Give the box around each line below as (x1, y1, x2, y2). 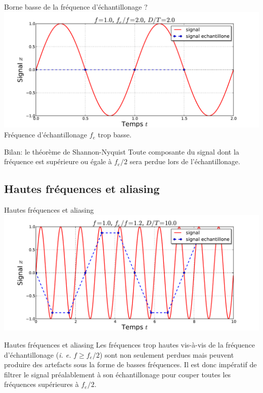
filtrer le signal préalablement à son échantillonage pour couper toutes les (4, 369, 231, 379)
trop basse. (98, 129, 131, 140)
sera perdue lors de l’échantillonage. (129, 156, 240, 167)
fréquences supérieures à (4, 379, 79, 389)
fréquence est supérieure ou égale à (4, 156, 112, 167)
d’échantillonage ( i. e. (4, 349, 71, 360)
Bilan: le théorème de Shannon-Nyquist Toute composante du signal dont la (4, 146, 239, 157)
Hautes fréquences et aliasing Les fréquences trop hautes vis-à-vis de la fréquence (4, 339, 255, 350)
